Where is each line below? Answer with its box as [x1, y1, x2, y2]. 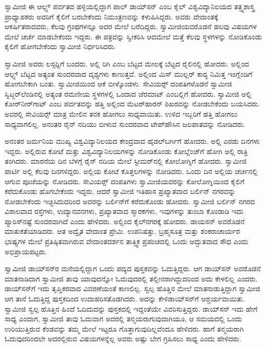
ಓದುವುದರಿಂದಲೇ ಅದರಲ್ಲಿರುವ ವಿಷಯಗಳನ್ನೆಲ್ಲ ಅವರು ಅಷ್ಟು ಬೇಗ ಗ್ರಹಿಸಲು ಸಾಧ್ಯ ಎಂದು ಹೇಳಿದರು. [5, 333, 241, 344]
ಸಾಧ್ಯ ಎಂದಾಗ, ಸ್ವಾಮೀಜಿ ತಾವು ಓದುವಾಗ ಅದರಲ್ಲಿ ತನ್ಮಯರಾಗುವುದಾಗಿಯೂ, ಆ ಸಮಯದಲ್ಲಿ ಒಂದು [5, 313, 242, 324]
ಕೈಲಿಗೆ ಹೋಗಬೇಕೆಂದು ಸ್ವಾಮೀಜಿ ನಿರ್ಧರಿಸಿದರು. [5, 41, 116, 52]
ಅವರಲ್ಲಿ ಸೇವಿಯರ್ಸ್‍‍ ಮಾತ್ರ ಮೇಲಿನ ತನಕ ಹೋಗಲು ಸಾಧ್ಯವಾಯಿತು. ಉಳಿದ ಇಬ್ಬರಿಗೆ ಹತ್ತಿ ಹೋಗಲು [5, 108, 238, 119]
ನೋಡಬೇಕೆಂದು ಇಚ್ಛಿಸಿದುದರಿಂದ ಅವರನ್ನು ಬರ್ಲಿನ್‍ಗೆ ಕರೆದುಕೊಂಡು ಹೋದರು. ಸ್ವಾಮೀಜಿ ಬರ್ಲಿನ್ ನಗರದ [5, 195, 255, 206]
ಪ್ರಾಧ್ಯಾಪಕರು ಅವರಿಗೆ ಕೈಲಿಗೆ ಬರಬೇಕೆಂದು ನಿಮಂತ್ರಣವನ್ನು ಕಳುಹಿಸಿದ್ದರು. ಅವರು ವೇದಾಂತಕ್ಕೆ [5, 11, 218, 21]
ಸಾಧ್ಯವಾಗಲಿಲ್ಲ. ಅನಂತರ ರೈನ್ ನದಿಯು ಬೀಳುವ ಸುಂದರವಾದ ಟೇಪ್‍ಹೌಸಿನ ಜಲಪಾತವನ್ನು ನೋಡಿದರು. [5, 118, 245, 129]
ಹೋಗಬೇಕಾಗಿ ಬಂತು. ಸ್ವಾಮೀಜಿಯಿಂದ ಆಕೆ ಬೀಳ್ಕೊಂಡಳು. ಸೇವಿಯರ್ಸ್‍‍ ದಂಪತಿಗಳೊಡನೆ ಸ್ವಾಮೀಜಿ [5, 78, 232, 89]
